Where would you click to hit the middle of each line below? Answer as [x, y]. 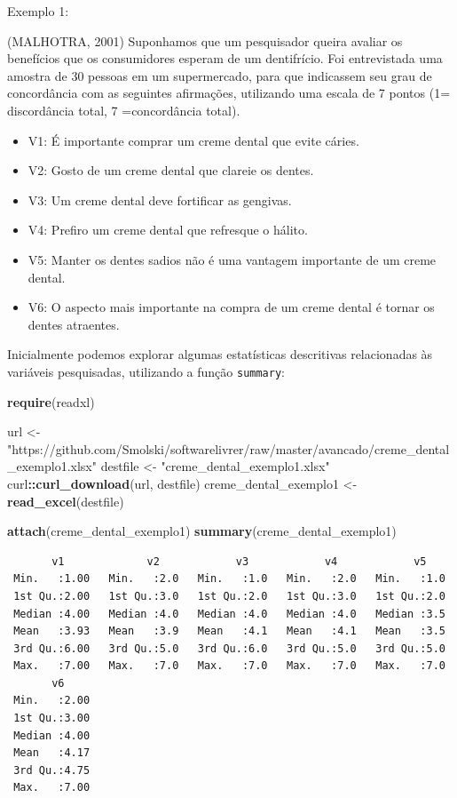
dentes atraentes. [74, 324]
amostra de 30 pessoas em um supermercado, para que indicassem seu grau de [220, 75]
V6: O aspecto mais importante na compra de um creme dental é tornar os [231, 307]
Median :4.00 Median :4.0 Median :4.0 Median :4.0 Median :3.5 [229, 614]
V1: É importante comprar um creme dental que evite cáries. [193, 140]
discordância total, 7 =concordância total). [124, 110]
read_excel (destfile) [66, 501]
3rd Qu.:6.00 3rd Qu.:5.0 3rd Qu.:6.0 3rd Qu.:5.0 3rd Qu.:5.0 [229, 648]
